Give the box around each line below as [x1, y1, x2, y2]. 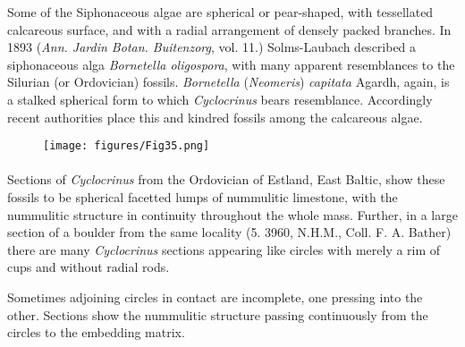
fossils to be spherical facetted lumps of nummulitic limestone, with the [7, 188, 398, 206]
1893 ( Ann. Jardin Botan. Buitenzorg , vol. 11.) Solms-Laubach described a [7, 38, 417, 56]
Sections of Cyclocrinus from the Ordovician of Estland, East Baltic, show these [7, 170, 445, 189]
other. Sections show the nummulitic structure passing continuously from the [7, 305, 428, 324]
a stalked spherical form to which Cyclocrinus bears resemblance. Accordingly [7, 89, 433, 108]
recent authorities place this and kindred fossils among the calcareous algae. [7, 107, 423, 126]
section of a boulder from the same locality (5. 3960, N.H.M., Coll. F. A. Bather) [7, 223, 452, 241]
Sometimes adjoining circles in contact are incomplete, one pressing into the [7, 287, 423, 306]
